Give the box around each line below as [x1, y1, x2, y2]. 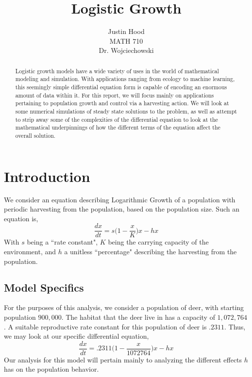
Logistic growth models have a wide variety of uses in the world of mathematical [15, 66, 219, 75]
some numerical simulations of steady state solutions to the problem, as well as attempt [15, 107, 237, 115]
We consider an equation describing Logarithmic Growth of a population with [4, 194, 235, 204]
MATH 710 [109, 35, 143, 46]
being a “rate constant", [27, 237, 98, 247]
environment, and [4, 246, 56, 256]
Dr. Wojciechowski [99, 45, 154, 55]
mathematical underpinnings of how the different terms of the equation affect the [15, 123, 220, 131]
